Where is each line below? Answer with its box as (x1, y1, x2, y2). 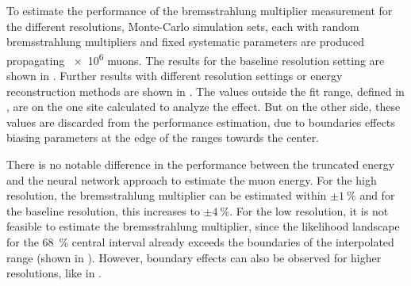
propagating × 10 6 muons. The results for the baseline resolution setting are (6, 49, 385, 68)
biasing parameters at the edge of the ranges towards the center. (6, 129, 320, 146)
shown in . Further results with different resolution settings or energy (6, 67, 343, 84)
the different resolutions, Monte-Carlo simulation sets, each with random (6, 17, 359, 34)
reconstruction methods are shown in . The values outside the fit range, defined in (6, 82, 405, 99)
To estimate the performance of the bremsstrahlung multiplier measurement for (6, 2, 393, 18)
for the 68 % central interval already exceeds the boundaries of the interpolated (6, 233, 394, 250)
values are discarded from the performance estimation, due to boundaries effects (6, 113, 395, 130)
